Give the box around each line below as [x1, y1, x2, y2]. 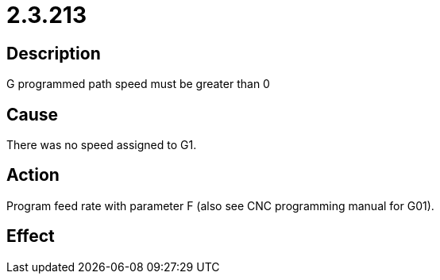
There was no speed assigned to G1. [6, 138, 197, 152]
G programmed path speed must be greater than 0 [6, 77, 270, 91]
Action [6, 165, 60, 186]
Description [6, 43, 101, 63]
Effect [6, 226, 55, 247]
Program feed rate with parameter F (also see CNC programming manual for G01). [6, 198, 434, 213]
